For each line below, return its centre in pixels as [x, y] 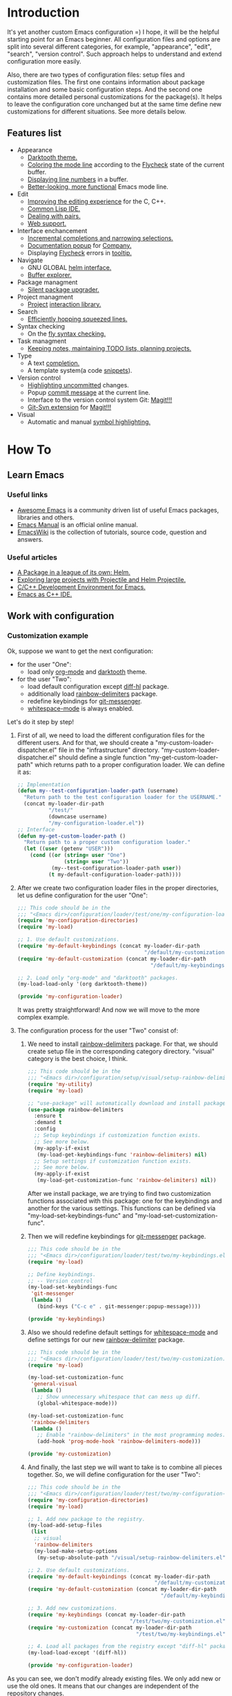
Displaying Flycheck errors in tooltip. [80, 252]
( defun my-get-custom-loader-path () [71, 836]
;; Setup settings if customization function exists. [113, 1161]
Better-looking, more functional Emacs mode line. [98, 186]
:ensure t [48, 1116]
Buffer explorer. [50, 275]
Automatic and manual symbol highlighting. [89, 422]
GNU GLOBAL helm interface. [69, 267]
